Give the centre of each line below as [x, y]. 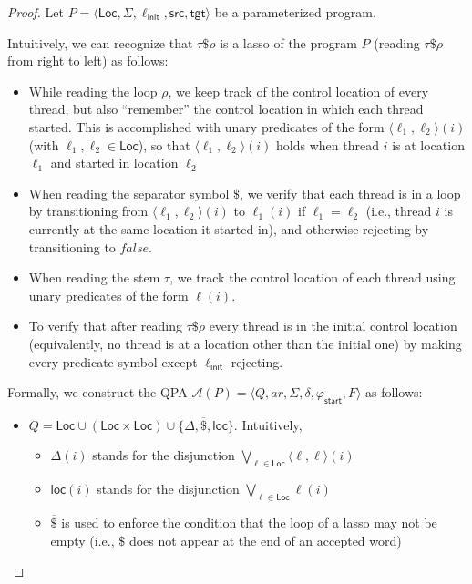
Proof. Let [36, 12]
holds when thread [328, 144]
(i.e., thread [399, 211]
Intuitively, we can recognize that [100, 42]
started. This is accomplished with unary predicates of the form [206, 126]
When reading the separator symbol [129, 193]
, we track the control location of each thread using [313, 277]
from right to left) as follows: [88, 61]
